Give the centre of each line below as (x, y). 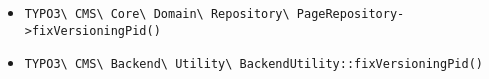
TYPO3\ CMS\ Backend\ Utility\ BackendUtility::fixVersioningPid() (253, 64)
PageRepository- (350, 14)
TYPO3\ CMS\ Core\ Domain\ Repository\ (157, 14)
